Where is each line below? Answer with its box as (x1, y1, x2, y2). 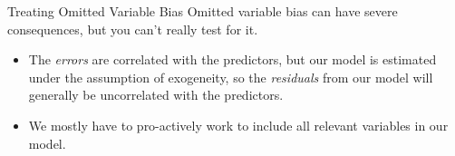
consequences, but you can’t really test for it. (7, 19, 258, 38)
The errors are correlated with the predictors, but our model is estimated (28, 50, 437, 69)
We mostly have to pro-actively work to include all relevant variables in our (28, 115, 449, 134)
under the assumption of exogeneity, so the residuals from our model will (28, 67, 433, 86)
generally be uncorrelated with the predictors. (28, 85, 284, 104)
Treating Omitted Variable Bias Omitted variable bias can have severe (7, 2, 398, 20)
